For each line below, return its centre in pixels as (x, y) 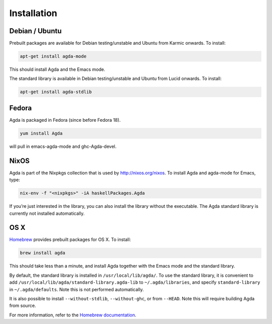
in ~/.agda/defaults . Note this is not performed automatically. (77, 289)
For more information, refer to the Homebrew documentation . (73, 315)
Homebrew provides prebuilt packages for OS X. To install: (70, 239)
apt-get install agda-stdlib (56, 92)
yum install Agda (41, 133)
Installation (33, 13)
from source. (23, 306)
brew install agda (43, 253)
